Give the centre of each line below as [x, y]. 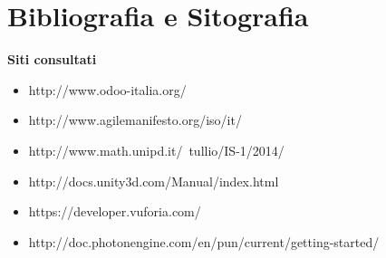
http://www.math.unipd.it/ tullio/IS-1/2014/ [156, 150]
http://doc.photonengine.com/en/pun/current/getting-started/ [204, 241]
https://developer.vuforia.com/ [115, 211]
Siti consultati [52, 59]
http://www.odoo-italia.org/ [107, 89]
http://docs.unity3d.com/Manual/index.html [154, 181]
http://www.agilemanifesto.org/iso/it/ [135, 120]
